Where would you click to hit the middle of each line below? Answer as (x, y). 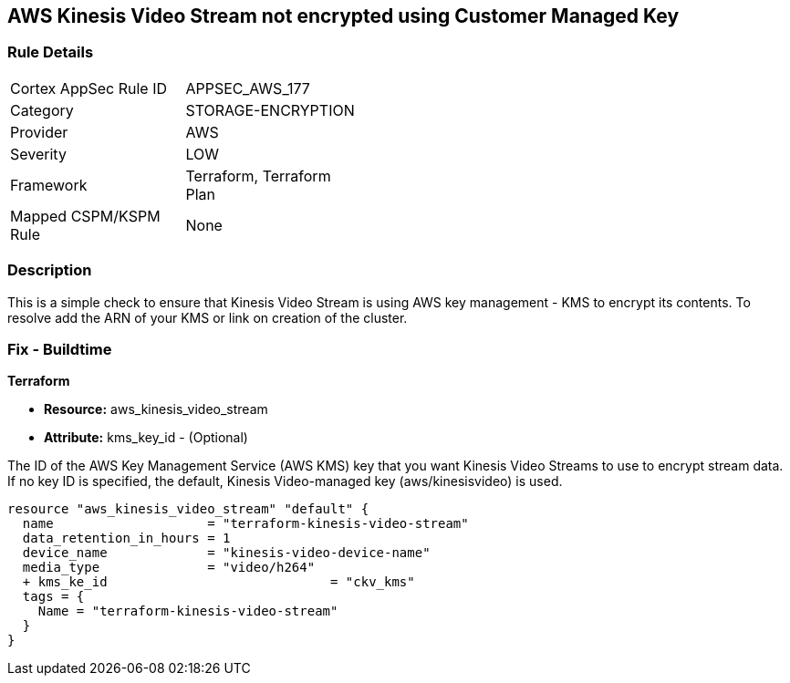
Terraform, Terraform (258, 176)
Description (50, 270)
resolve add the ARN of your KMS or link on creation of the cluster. (208, 317)
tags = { (53, 597)
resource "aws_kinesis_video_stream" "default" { (188, 509)
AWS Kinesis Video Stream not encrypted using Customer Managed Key (343, 16)
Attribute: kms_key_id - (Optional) (146, 438)
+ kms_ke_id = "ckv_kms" (218, 582)
